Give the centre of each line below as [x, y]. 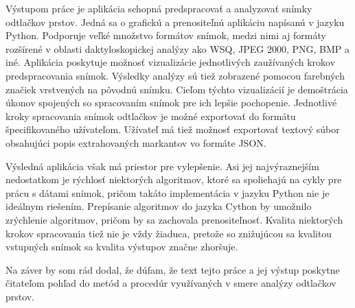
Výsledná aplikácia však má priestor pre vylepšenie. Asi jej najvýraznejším [162, 166]
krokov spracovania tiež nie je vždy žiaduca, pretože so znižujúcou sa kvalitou [169, 233]
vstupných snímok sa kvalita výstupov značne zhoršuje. [122, 247]
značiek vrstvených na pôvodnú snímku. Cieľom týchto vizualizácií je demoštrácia [177, 89]
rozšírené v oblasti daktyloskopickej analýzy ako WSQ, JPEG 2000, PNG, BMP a [178, 48]
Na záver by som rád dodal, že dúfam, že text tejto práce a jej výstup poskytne [173, 269]
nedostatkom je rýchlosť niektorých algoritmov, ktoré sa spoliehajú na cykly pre [174, 179]
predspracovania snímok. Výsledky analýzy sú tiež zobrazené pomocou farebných [175, 75]
